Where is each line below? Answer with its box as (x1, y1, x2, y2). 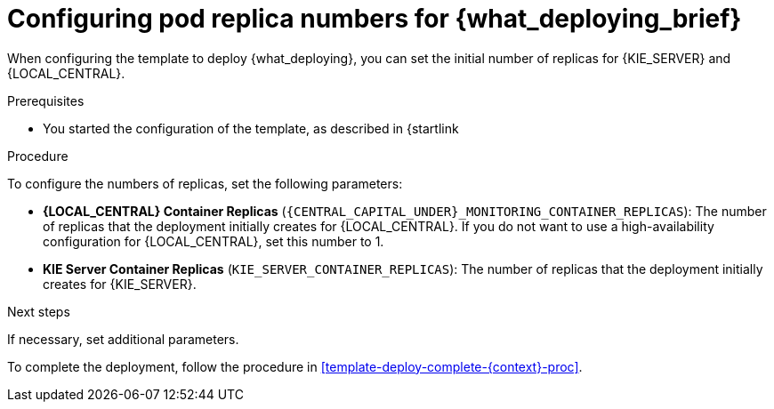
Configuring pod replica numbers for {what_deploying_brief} (7, 4, 742, 34)
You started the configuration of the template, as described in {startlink (43, 120, 459, 136)
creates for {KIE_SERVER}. (43, 276, 197, 292)
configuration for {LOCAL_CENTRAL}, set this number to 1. (43, 233, 384, 249)
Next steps (7, 303, 70, 319)
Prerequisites (7, 92, 85, 108)
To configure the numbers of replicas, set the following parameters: (7, 175, 403, 191)
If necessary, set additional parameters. (7, 331, 239, 347)
